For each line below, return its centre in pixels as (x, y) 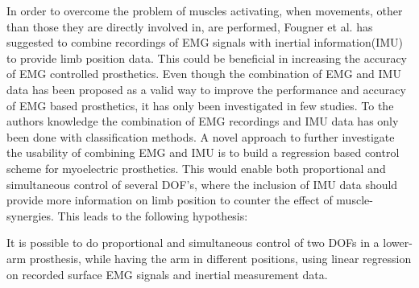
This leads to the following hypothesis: (153, 215)
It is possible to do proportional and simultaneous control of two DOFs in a (193, 243)
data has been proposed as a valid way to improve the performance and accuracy (206, 89)
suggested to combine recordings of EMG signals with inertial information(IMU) (205, 42)
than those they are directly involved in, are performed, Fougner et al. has (190, 26)
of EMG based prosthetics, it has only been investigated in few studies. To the (200, 105)
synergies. (30, 215)
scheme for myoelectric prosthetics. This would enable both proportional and (196, 168)
